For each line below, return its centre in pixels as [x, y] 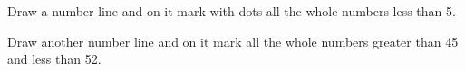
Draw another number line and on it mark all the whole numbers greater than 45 [233, 41]
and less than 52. [54, 59]
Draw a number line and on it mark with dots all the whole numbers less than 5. [232, 11]
